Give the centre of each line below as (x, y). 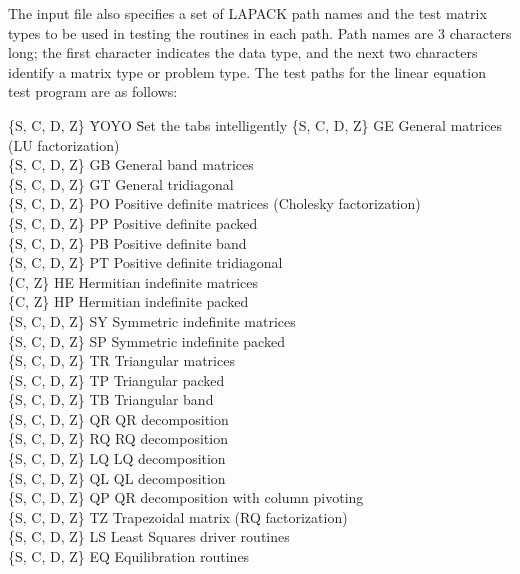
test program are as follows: (93, 91)
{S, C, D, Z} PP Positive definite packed (133, 222)
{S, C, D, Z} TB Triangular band (111, 399)
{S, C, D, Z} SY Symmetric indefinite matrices (152, 320)
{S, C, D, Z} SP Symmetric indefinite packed (146, 340)
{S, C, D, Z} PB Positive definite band (127, 242)
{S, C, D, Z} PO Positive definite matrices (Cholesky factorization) (214, 203)
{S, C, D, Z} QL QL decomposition (117, 477)
